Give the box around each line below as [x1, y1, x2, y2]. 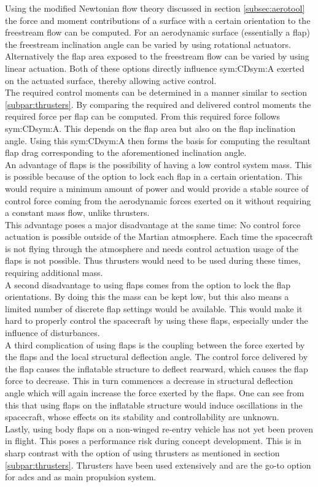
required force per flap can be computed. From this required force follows [5, 110, 280, 123]
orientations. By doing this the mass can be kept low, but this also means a [5, 290, 289, 303]
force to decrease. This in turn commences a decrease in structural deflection [5, 374, 293, 387]
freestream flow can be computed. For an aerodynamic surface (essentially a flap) [5, 26, 310, 39]
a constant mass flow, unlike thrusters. [5, 206, 150, 219]
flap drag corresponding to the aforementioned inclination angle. [5, 146, 247, 159]
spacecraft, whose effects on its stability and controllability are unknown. [5, 410, 279, 423]
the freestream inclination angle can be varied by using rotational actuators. [5, 37, 291, 50]
